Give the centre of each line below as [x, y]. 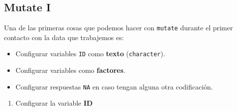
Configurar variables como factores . [70, 70]
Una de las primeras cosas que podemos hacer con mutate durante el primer [118, 28]
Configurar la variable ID [54, 103]
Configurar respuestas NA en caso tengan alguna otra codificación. [114, 86]
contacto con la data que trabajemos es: [64, 37]
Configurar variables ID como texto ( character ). [90, 54]
